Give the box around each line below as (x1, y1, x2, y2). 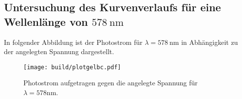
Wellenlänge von (4, 14, 88, 29)
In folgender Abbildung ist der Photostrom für (4, 37, 143, 47)
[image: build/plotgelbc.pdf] (23, 63, 121, 71)
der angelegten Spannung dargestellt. (4, 46, 114, 57)
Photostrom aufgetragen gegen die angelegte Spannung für (23, 78, 198, 88)
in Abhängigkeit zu (181, 37, 238, 47)
